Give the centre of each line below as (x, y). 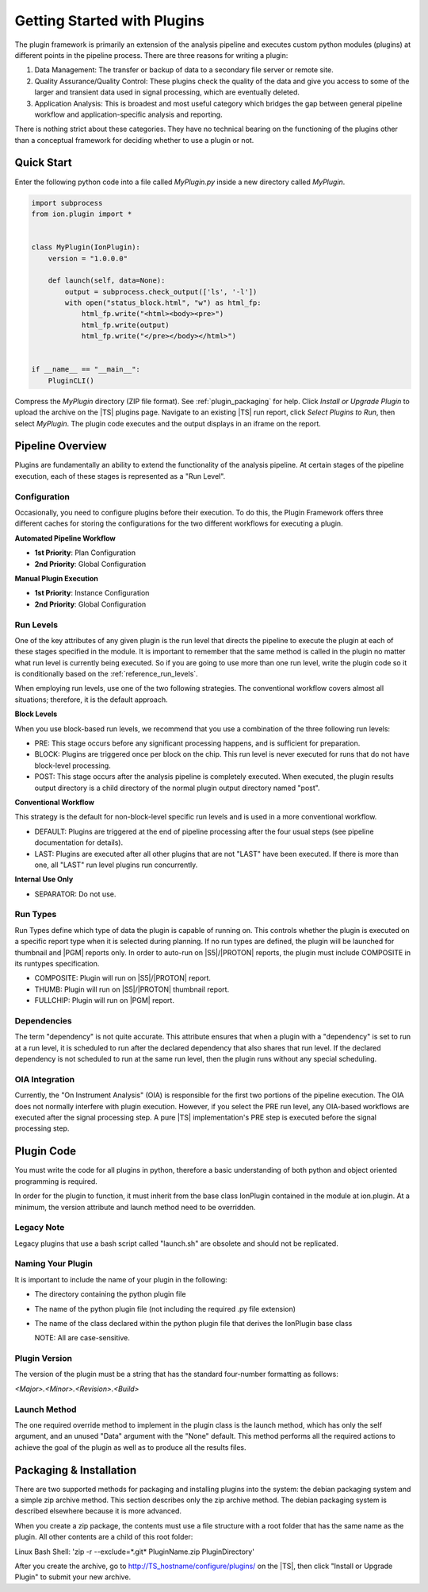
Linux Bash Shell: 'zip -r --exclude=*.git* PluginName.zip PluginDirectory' (135, 1552)
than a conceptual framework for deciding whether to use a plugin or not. (134, 140)
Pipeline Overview (61, 446)
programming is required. (56, 1181)
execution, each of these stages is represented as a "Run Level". (120, 476)
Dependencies (44, 1020)
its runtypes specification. (57, 964)
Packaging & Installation (76, 1470)
